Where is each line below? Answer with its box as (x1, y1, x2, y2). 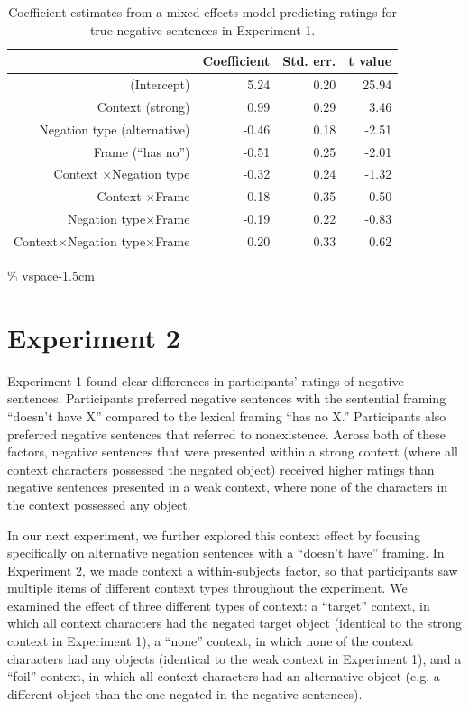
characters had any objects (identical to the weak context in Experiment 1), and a (7, 649, 462, 668)
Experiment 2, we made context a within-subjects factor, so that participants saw (7, 560, 458, 579)
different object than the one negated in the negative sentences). (7, 684, 363, 703)
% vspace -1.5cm (7, 266, 95, 285)
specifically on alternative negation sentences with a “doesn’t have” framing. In (7, 543, 445, 562)
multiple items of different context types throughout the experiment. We (7, 578, 408, 597)
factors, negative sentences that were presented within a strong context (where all (7, 442, 458, 461)
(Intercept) (130, 75, 190, 94)
